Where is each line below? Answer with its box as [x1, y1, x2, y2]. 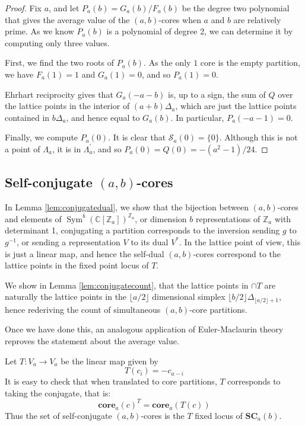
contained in [5, 111, 50, 123]
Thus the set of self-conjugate [5, 409, 112, 421]
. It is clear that [108, 131, 166, 143]
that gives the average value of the [5, 13, 130, 25]
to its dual [131, 235, 169, 248]
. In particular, [170, 111, 224, 123]
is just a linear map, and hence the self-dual [5, 247, 164, 260]
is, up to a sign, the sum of [168, 88, 266, 100]
